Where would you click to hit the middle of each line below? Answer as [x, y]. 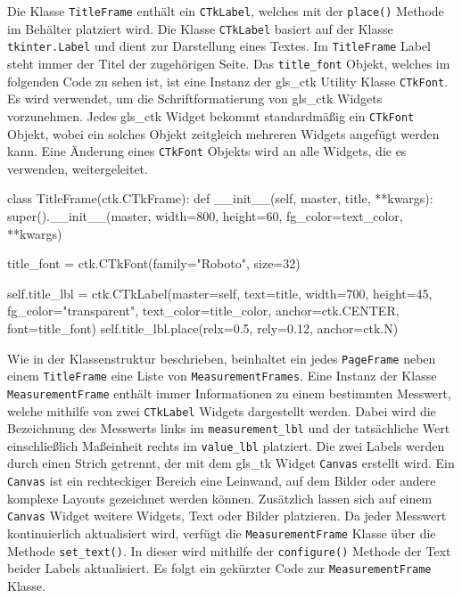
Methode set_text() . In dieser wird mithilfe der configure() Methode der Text [229, 550]
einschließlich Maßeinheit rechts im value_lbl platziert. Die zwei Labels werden [226, 445]
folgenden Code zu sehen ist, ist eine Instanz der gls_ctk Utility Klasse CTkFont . [228, 81]
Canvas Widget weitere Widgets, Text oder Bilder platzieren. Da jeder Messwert [227, 516]
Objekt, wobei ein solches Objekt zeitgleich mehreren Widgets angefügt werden [223, 133]
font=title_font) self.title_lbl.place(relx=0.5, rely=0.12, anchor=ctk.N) [203, 328]
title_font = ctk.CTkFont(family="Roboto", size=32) [154, 263]
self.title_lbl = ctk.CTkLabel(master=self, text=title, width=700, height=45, [220, 293]
